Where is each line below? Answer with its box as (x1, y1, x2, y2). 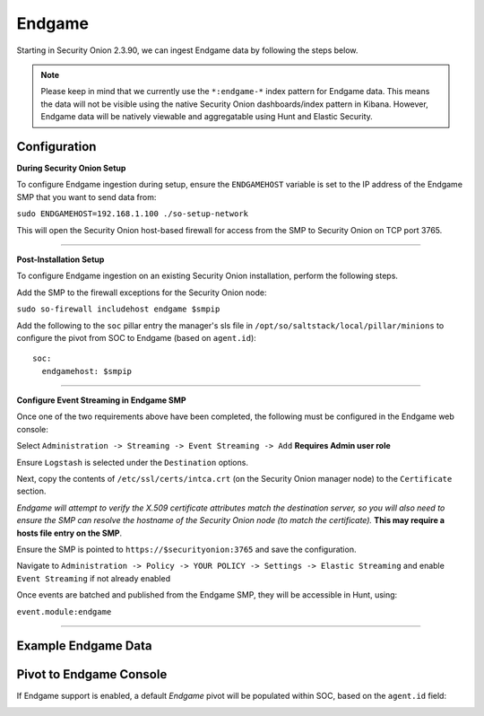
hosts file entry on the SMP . (16, 528, 123, 538)
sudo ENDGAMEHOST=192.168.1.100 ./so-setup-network (16, 209, 249, 219)
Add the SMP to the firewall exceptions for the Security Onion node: (16, 287, 267, 298)
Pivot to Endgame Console (16, 667, 168, 682)
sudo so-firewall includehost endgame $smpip (16, 304, 220, 314)
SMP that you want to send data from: (16, 191, 157, 202)
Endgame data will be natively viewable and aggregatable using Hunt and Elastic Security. (40, 111, 374, 122)
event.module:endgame (16, 607, 112, 616)
